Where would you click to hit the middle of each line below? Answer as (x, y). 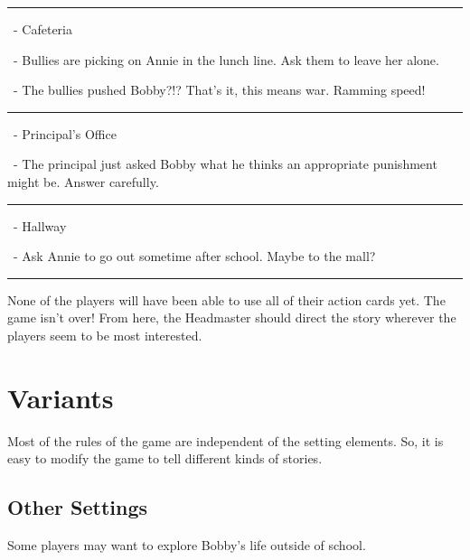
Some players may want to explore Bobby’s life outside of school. (187, 545)
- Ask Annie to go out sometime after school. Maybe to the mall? (194, 256)
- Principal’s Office (65, 133)
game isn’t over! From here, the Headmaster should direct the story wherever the (232, 317)
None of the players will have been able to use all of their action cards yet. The (226, 299)
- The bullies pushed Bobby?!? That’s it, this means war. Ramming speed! (219, 90)
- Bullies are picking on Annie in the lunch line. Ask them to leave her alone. (226, 59)
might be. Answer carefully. (83, 181)
